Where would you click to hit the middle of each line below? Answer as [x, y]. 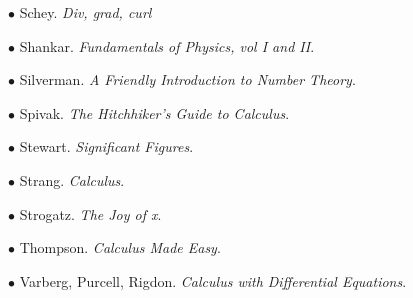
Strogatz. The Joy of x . [90, 213]
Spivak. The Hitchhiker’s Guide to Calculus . [154, 112]
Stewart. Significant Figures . [106, 146]
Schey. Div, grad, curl [85, 12]
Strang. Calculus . [72, 179]
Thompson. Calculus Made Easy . [120, 247]
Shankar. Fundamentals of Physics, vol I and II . [167, 45]
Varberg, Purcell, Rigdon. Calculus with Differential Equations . [213, 280]
